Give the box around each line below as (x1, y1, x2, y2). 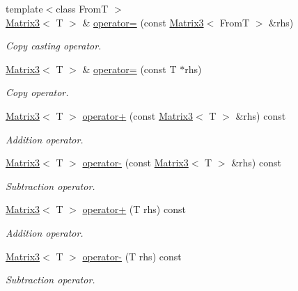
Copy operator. (6, 85, 69, 100)
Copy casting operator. (6, 38, 102, 53)
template (6, 1, 43, 15)
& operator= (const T (82, 61, 177, 76)
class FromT (56, 1, 109, 15)
